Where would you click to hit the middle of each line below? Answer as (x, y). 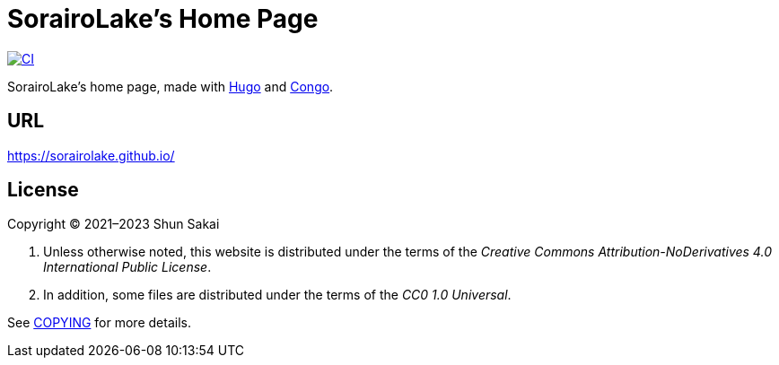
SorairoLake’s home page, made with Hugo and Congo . (171, 86)
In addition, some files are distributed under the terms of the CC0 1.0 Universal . (277, 295)
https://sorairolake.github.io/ (91, 155)
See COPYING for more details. (99, 323)
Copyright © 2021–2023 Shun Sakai (114, 224)
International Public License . (127, 267)
